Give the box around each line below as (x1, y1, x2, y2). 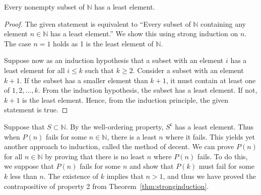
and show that (129, 161, 174, 171)
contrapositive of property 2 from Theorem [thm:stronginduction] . (4, 180, 209, 191)
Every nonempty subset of (4, 2, 85, 12)
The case (4, 38, 31, 48)
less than (10, 170, 37, 181)
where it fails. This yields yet (165, 131, 255, 142)
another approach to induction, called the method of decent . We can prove (4, 141, 234, 152)
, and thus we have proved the (163, 170, 256, 181)
